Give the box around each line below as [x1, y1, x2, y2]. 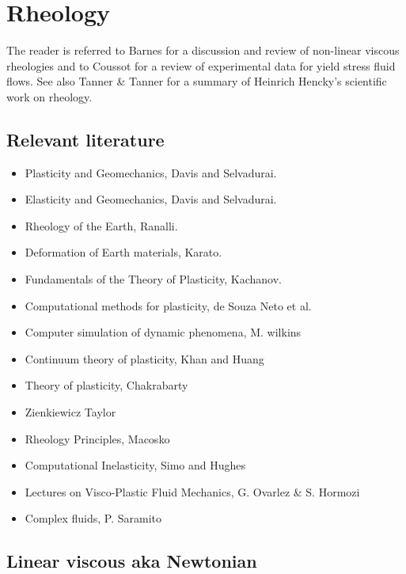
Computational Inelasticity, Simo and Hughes [25, 457, 246, 473]
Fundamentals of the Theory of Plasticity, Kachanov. [25, 271, 282, 287]
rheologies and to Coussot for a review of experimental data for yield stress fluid [6, 57, 396, 74]
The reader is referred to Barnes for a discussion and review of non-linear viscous [6, 42, 400, 59]
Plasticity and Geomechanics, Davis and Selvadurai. [25, 164, 277, 181]
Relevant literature [6, 127, 165, 151]
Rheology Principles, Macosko [25, 430, 170, 447]
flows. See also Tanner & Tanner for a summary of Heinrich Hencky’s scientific [6, 73, 387, 89]
